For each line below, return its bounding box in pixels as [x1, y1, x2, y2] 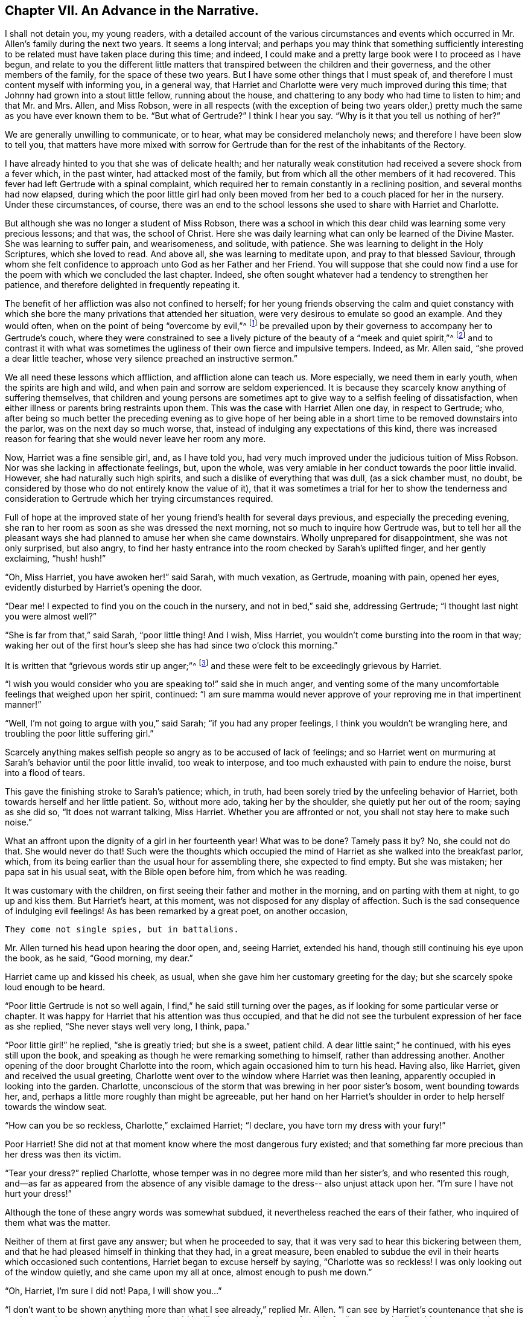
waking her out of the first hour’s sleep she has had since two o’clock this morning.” [5, 639, 338, 650]
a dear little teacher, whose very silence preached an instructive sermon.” [5, 353, 297, 364]
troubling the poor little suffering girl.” [5, 728, 154, 739]
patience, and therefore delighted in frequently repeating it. [5, 280, 240, 290]
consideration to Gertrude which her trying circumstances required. [5, 493, 273, 504]
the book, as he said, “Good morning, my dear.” [5, 953, 193, 964]
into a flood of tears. [5, 767, 85, 778]
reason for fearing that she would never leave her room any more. [5, 433, 266, 444]
